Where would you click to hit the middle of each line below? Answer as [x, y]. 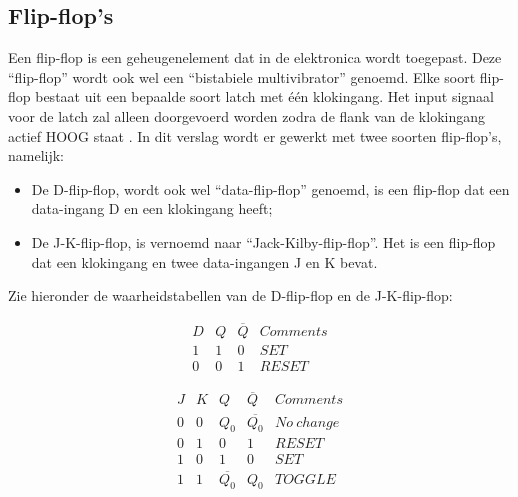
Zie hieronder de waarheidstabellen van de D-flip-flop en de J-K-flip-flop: [230, 295]
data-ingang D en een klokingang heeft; [152, 208]
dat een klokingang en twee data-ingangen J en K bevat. [204, 261]
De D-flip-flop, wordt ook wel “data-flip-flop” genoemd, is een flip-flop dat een [270, 188]
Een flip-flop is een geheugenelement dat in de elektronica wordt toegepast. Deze [255, 57]
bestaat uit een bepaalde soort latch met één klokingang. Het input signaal [265, 96]
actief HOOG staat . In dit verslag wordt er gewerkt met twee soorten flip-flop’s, [255, 135]
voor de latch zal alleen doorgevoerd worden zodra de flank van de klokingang [246, 115]
